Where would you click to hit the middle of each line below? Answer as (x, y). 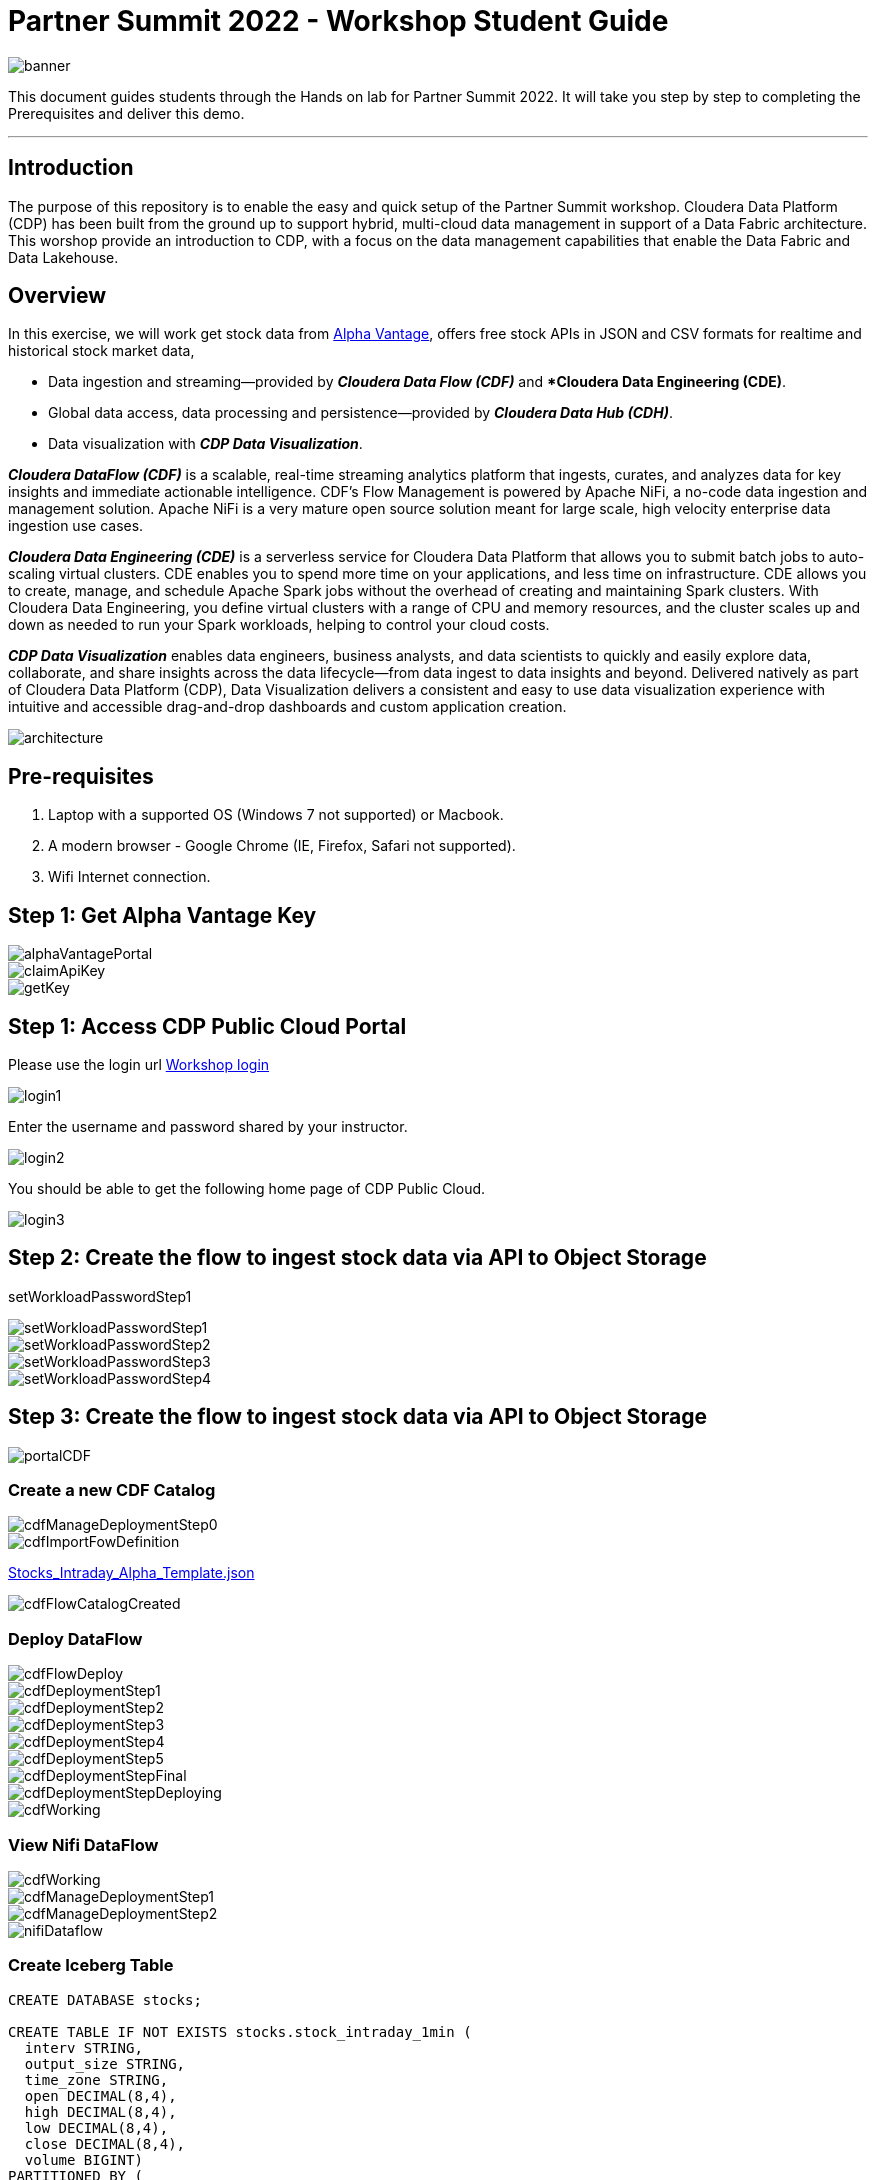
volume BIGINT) (83, 2159)
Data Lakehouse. (63, 257)
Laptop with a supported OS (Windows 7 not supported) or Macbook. (276, 815)
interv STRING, (83, 2047)
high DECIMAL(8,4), (100, 2111)
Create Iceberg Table (91, 1965)
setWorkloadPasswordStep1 (100, 1296)
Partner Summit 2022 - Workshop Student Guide (338, 21)
